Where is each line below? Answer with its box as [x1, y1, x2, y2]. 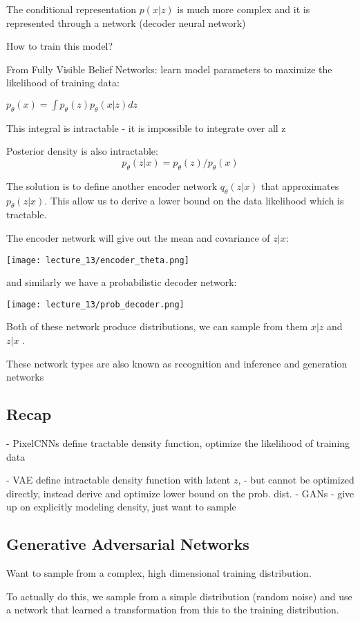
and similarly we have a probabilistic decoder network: [6, 275, 237, 289]
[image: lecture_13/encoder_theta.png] [6, 255, 189, 265]
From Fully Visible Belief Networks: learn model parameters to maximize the [6, 61, 332, 76]
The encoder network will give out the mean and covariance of [6, 230, 270, 245]
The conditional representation [6, 2, 137, 16]
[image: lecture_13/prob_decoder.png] [6, 299, 184, 309]
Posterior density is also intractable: [6, 144, 158, 158]
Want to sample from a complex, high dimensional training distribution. [6, 566, 312, 580]
